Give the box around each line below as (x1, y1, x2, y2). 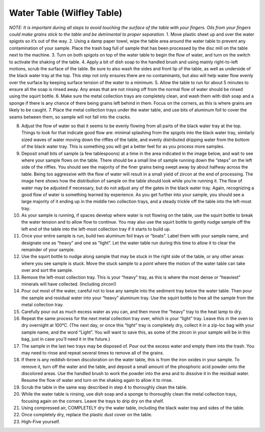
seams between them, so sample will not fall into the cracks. (9, 114, 131, 120)
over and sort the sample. (21, 267, 74, 273)
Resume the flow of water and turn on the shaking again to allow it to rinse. (21, 377, 173, 383)
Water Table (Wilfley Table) (9, 7, 123, 18)
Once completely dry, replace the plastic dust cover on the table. (21, 412, 153, 418)
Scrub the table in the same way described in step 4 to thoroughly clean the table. (21, 384, 187, 390)
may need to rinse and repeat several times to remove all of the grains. (21, 349, 164, 356)
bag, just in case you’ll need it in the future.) (21, 336, 110, 342)
